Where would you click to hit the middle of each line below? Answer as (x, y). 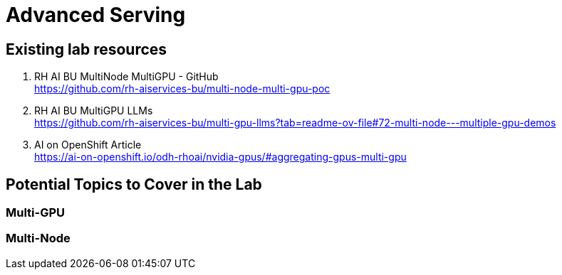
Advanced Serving (96, 15)
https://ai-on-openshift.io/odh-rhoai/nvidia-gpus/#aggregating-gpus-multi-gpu (220, 157)
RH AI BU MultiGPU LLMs (94, 111)
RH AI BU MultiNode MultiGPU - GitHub (126, 77)
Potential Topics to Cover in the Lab (134, 184)
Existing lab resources (87, 49)
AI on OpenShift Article (88, 145)
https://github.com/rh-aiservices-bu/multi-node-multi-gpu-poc (182, 89)
